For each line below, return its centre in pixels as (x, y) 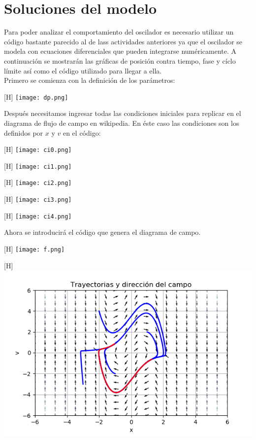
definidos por (24, 132)
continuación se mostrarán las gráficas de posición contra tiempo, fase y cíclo (120, 60)
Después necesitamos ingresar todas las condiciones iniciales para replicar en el (123, 113)
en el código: (82, 132)
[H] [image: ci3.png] (38, 199)
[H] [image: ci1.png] (38, 165)
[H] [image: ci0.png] (38, 149)
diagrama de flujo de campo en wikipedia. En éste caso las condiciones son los (122, 123)
